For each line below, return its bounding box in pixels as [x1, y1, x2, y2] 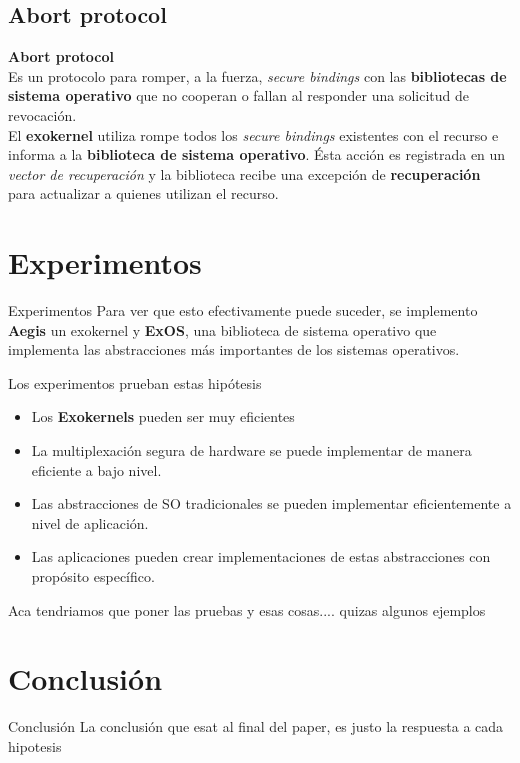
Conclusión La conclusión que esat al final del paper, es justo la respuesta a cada [8, 716, 504, 737]
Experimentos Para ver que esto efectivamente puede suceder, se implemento [8, 300, 478, 321]
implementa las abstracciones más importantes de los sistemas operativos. [8, 339, 460, 360]
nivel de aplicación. [31, 512, 149, 533]
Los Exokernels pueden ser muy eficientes [31, 406, 295, 427]
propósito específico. [31, 566, 155, 587]
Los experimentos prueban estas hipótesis [8, 372, 262, 393]
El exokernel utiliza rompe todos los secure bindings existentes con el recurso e [8, 124, 499, 145]
